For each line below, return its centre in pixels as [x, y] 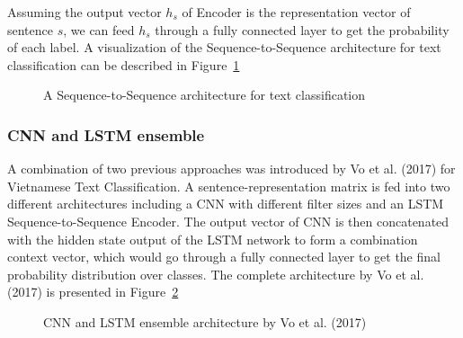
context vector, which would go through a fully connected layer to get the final [224, 257]
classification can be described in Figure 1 [124, 64]
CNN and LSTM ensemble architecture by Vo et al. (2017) [205, 321]
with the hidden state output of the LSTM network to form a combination [213, 239]
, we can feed [99, 29]
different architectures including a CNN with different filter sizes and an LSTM [226, 204]
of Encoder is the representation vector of [296, 12]
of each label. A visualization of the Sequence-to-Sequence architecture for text [224, 47]
